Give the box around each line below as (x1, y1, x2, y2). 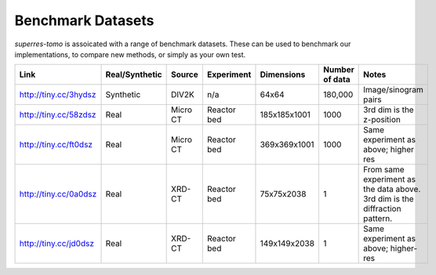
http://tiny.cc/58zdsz (19, 110, 96, 121)
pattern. (363, 213, 393, 224)
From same (363, 165, 405, 175)
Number (322, 64, 354, 75)
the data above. (363, 184, 421, 195)
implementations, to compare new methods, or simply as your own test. (14, 49, 246, 59)
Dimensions (260, 69, 306, 80)
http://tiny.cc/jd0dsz (19, 238, 94, 249)
